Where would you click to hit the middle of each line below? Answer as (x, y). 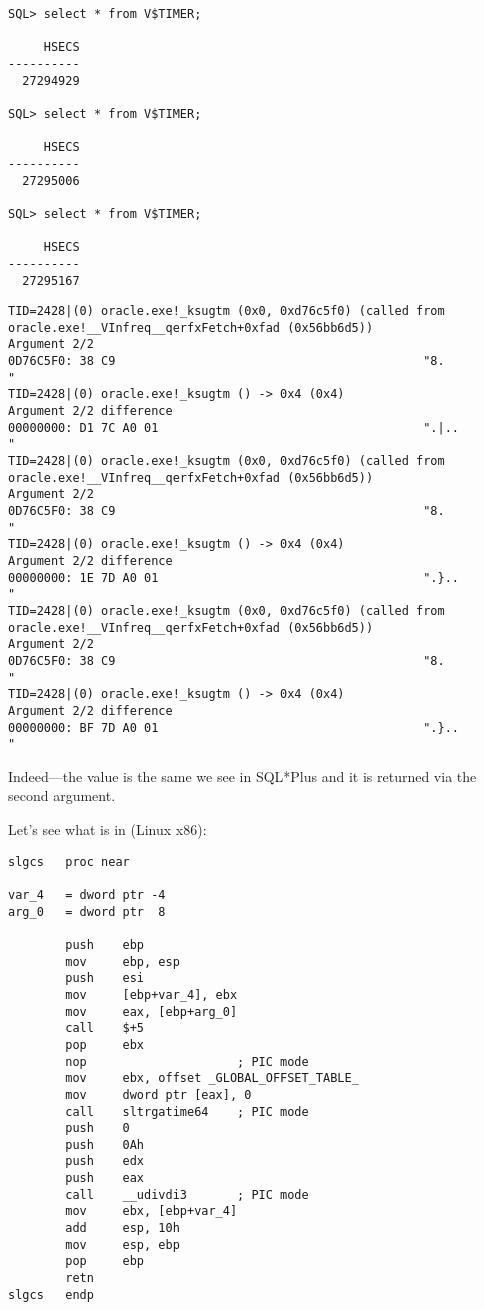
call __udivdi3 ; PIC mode (187, 1194)
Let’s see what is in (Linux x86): (107, 829)
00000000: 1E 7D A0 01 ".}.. (234, 577)
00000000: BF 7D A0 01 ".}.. (234, 727)
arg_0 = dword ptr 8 (87, 911)
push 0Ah (105, 1144)
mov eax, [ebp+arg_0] (151, 1011)
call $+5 (105, 1028)
